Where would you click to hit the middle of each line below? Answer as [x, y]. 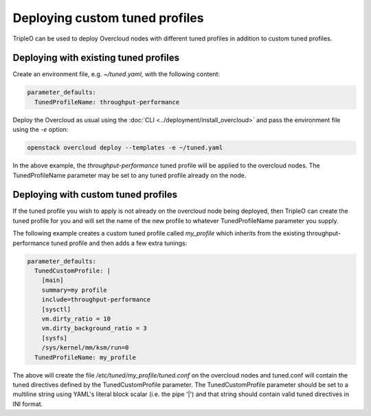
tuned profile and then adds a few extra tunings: [119, 243]
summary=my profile [75, 290]
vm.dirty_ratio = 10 [76, 319]
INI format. [28, 404]
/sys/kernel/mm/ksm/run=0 [85, 348]
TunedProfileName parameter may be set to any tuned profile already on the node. [130, 175]
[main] [53, 280]
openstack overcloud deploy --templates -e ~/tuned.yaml [125, 148]
